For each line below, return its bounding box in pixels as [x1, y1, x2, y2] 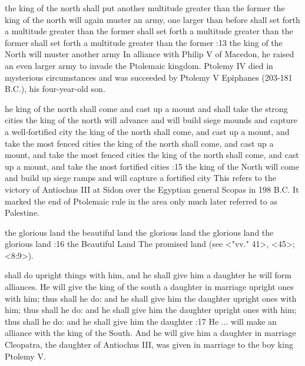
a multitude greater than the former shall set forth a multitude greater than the [5, 25, 293, 37]
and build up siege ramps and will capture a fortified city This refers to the [5, 172, 276, 184]
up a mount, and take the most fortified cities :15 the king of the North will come [5, 160, 299, 172]
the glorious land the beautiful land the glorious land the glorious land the [5, 226, 274, 238]
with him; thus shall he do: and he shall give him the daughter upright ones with [5, 292, 297, 304]
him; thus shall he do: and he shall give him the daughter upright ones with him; [5, 304, 297, 316]
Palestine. [5, 206, 39, 219]
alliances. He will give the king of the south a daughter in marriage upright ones [5, 281, 294, 293]
